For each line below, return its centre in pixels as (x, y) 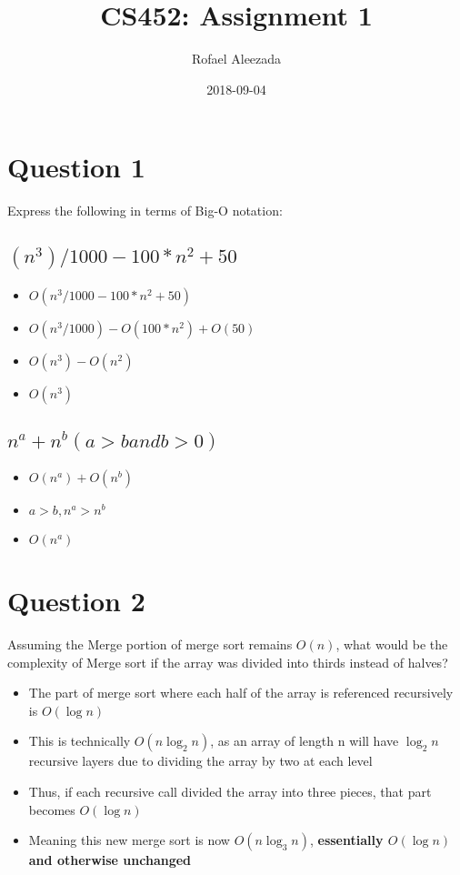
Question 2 (76, 601)
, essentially (346, 840)
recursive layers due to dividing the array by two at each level (200, 761)
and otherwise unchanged (110, 860)
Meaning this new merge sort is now (129, 840)
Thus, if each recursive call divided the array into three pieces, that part (230, 791)
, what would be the (392, 644)
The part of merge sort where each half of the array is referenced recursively (241, 693)
